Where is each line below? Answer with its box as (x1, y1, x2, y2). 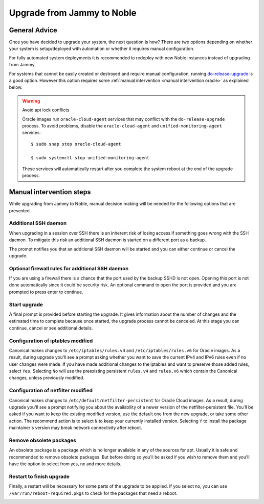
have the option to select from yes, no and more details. (9, 461, 122, 467)
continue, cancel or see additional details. (9, 325, 93, 331)
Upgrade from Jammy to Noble (9, 7, 137, 18)
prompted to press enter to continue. (9, 289, 83, 295)
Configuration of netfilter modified (9, 387, 93, 394)
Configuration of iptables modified (9, 337, 93, 344)
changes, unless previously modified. (9, 375, 85, 381)
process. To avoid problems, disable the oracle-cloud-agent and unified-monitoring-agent (22, 123, 222, 128)
